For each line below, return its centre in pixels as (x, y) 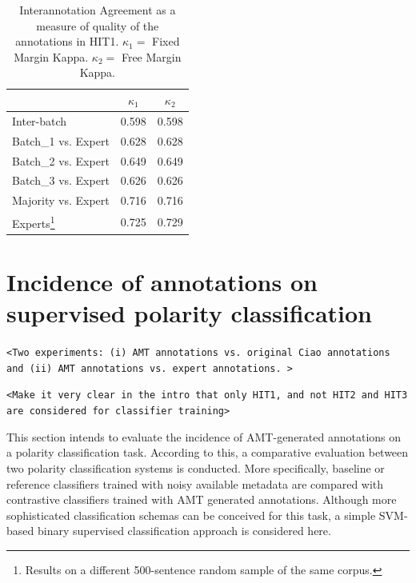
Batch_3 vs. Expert (61, 180)
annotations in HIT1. (67, 41)
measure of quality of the (98, 25)
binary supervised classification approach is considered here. (184, 531)
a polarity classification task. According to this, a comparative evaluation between (208, 452)
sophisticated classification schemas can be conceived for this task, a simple (191, 515)
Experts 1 (34, 222)
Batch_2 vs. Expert (61, 160)
